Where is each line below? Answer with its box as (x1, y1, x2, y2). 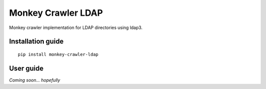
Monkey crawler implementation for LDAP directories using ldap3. (9, 25, 143, 30)
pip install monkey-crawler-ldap (18, 52, 99, 57)
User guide (9, 64, 44, 72)
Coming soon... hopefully (9, 77, 61, 83)
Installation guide (9, 37, 64, 46)
